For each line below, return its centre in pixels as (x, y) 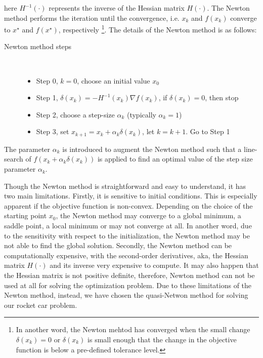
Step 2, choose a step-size (75, 114)
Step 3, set (53, 131)
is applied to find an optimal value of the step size (175, 159)
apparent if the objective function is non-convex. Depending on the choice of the (128, 205)
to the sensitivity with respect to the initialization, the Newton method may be (127, 235)
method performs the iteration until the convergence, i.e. (92, 17)
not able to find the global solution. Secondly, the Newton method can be (118, 245)
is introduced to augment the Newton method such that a (152, 149)
